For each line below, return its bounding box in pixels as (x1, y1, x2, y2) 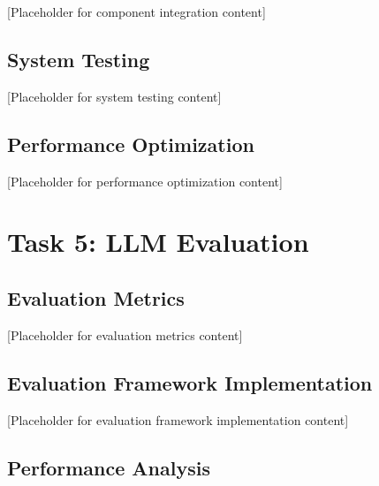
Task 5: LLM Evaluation (7, 224, 309, 260)
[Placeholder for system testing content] (7, 87, 222, 105)
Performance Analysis (7, 453, 210, 481)
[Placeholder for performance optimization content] (7, 171, 283, 190)
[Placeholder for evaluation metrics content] (7, 325, 243, 344)
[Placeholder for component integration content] (7, 3, 266, 20)
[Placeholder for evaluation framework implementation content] (7, 410, 349, 429)
